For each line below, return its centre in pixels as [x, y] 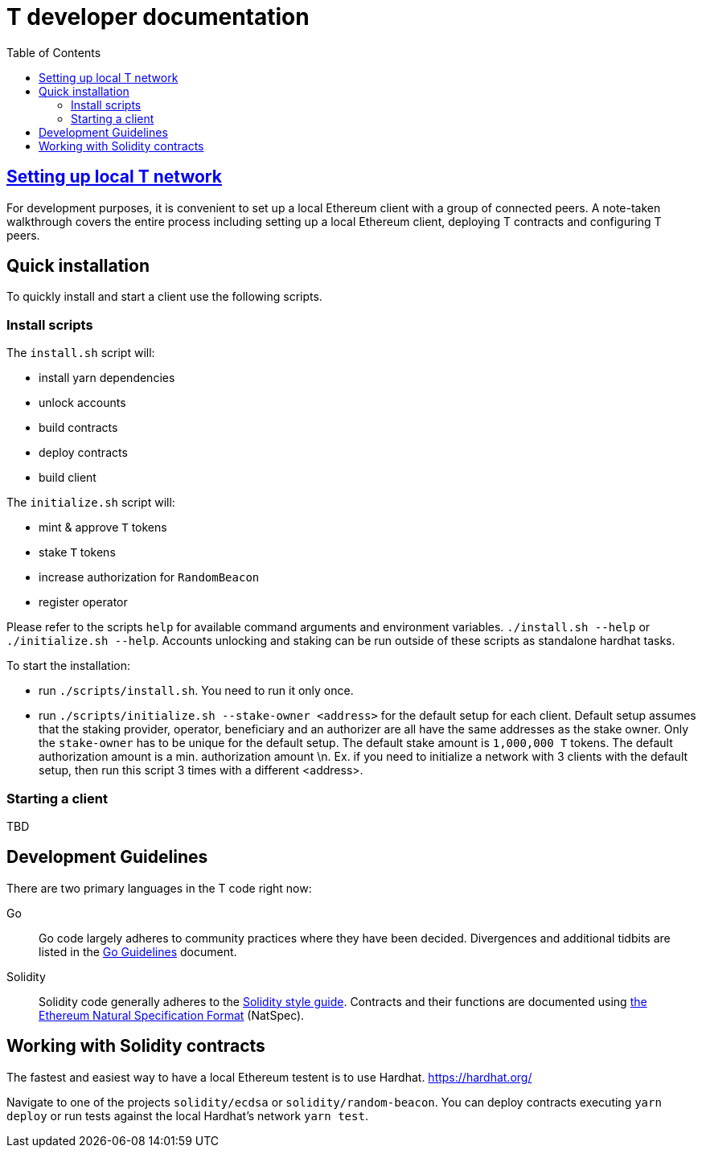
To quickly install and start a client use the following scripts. [164, 297]
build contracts [78, 428]
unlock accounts [82, 403]
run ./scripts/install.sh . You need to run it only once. [196, 691]
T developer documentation [158, 17]
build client [68, 478]
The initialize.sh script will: [91, 503]
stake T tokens [77, 552]
